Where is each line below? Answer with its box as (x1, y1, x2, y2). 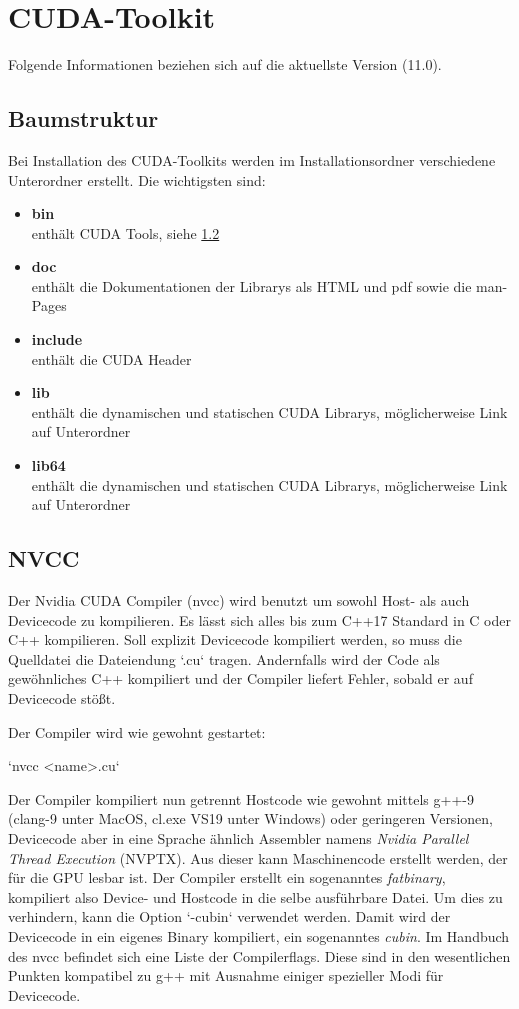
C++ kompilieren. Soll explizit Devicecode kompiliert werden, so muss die (8, 629, 462, 650)
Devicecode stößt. (8, 688, 116, 708)
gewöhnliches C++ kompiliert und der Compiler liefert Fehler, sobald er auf (8, 668, 473, 689)
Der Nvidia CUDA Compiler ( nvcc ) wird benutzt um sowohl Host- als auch (8, 590, 470, 611)
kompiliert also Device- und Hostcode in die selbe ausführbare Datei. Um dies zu (8, 886, 503, 907)
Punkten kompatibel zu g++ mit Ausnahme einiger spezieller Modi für (8, 965, 444, 986)
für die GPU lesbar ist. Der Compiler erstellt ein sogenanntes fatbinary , (8, 867, 446, 888)
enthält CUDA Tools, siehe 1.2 (31, 222, 220, 243)
